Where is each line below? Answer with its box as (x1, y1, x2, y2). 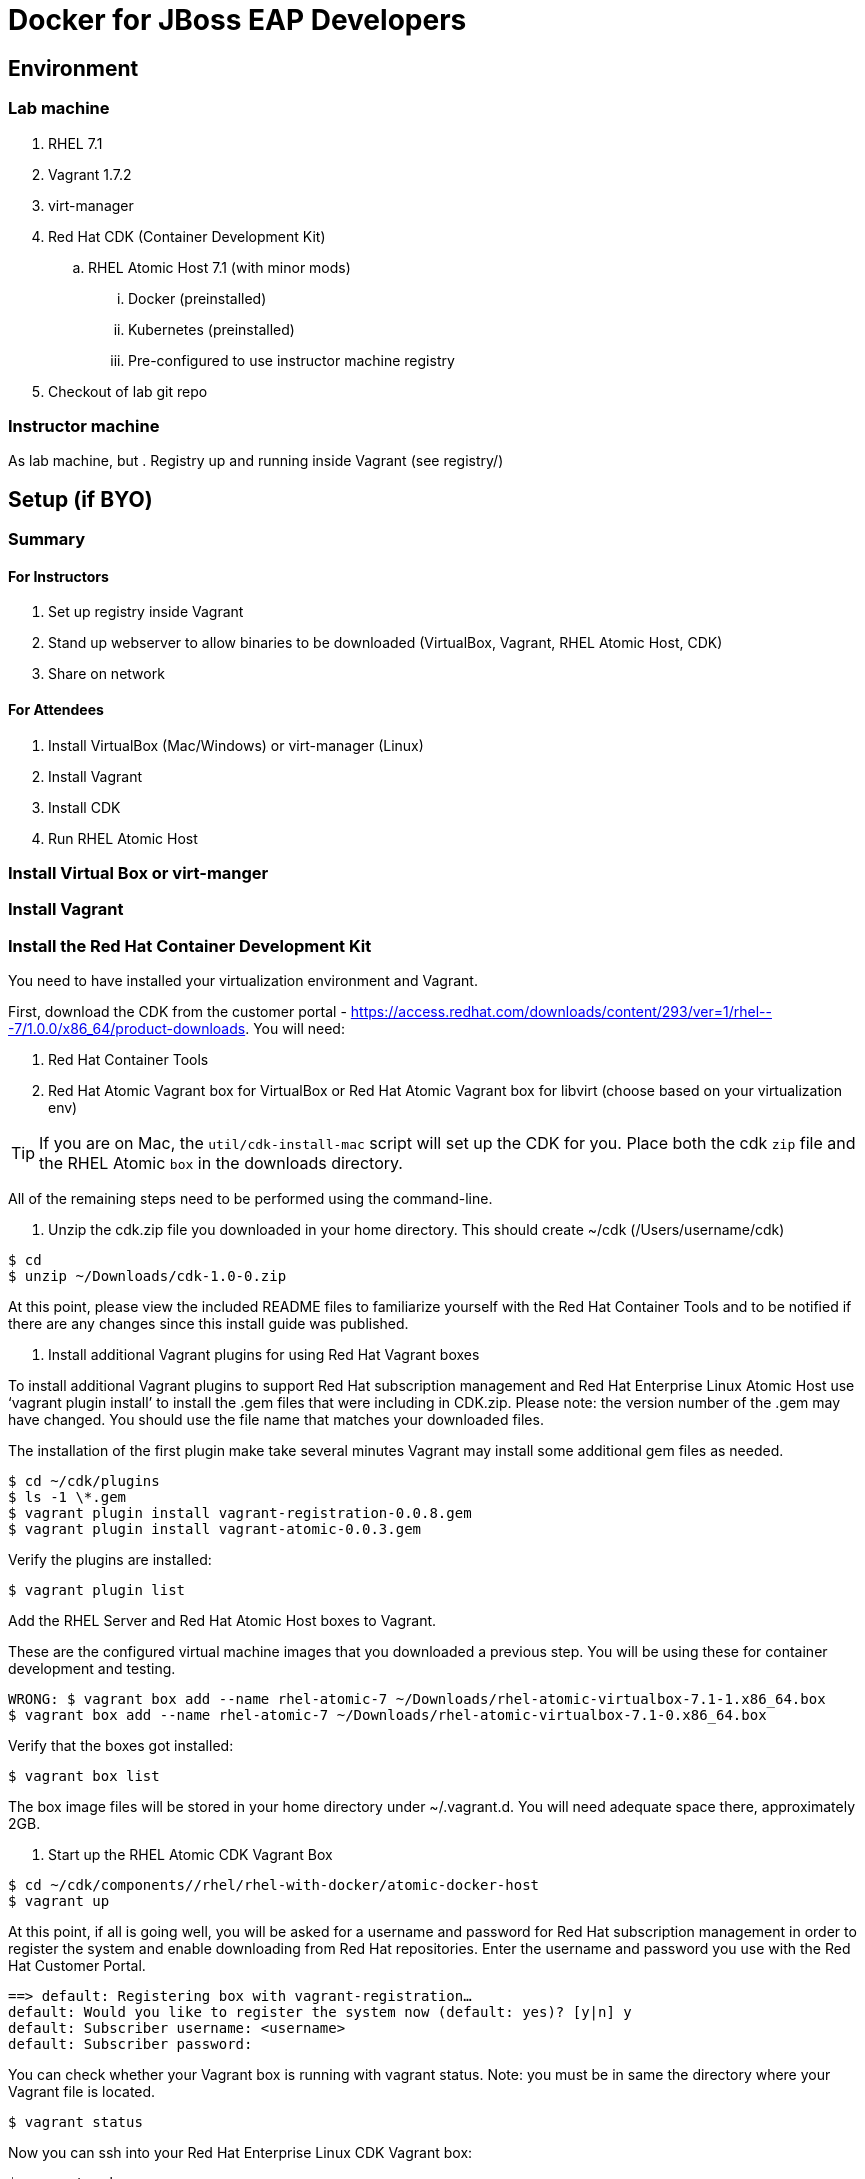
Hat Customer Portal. (8, 1957, 146, 1975)
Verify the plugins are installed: (8, 1551, 212, 1569)
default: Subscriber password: (8, 2036, 253, 2053)
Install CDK (48, 798, 121, 816)
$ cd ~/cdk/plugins (8, 1473, 160, 1490)
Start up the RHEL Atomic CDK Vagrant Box (48, 1846, 333, 1864)
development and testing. (8, 1660, 176, 1678)
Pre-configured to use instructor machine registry (128, 351, 455, 369)
